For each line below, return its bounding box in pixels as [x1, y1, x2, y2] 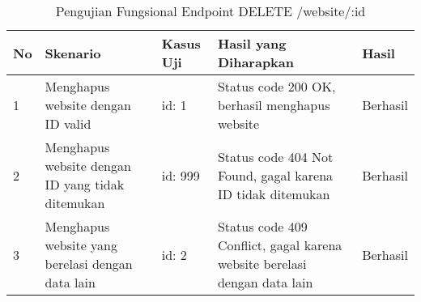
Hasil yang [217, 34, 287, 53]
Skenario [45, 43, 101, 62]
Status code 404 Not [217, 147, 334, 166]
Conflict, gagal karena [217, 236, 342, 254]
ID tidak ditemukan [217, 184, 330, 203]
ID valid [45, 114, 91, 133]
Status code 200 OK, [217, 77, 336, 96]
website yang [45, 236, 118, 254]
